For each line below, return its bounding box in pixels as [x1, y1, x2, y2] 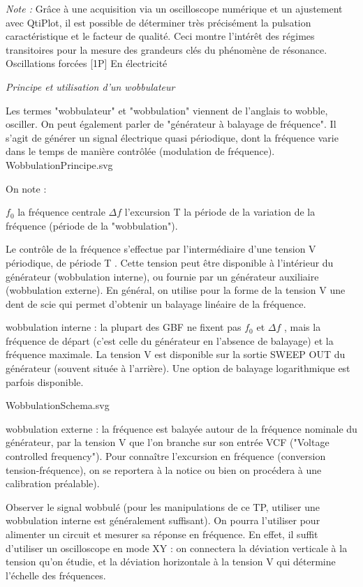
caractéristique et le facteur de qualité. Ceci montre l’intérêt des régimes [6, 29, 315, 43]
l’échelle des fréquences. [6, 567, 106, 582]
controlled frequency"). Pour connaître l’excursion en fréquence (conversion [6, 449, 326, 463]
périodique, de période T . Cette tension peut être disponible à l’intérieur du [6, 255, 334, 269]
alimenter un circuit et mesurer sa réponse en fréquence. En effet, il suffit [6, 527, 318, 541]
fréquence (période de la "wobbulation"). [6, 218, 178, 232]
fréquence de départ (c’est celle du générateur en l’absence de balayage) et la [6, 333, 334, 348]
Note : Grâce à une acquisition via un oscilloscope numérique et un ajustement [6, 1, 343, 15]
